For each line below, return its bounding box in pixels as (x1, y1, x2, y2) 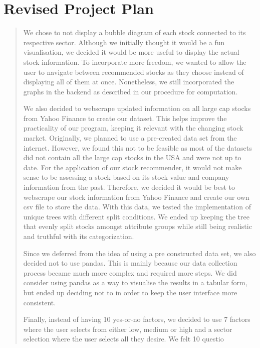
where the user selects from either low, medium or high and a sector (23, 323, 232, 334)
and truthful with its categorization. (23, 231, 134, 241)
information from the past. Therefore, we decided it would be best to (23, 182, 235, 192)
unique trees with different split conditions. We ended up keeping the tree (23, 211, 249, 221)
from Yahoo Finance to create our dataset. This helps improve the (23, 112, 227, 123)
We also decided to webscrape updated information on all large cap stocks (23, 103, 251, 113)
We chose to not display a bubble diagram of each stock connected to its (23, 27, 246, 38)
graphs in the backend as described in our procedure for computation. (23, 86, 238, 96)
